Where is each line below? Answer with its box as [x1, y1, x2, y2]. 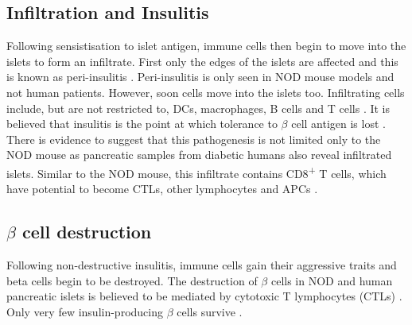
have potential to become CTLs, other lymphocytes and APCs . [6, 180, 318, 197]
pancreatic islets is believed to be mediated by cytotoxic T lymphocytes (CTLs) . [6, 288, 402, 304]
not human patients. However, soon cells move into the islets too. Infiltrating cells [6, 83, 405, 100]
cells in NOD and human [270, 272, 393, 288]
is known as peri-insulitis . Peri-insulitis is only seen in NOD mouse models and [6, 68, 395, 85]
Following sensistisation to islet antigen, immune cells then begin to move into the [6, 37, 406, 54]
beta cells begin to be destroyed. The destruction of [6, 272, 258, 288]
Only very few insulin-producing [6, 303, 163, 319]
